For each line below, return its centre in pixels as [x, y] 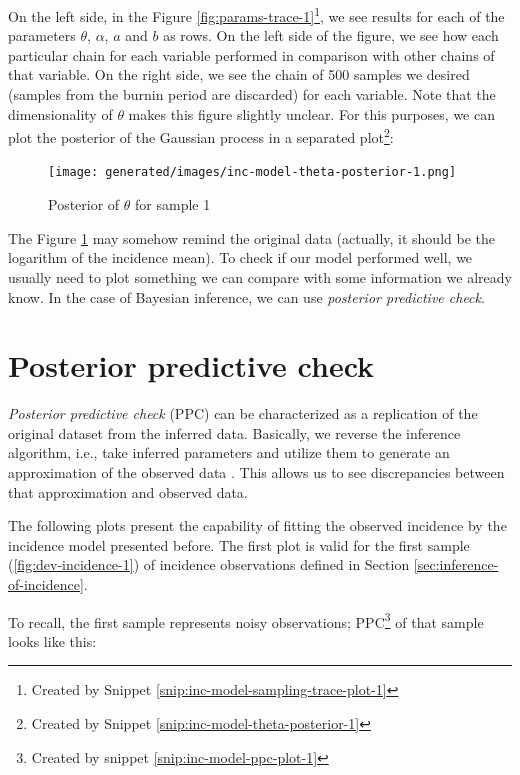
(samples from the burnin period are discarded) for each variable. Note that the [252, 94]
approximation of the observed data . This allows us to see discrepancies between [256, 472]
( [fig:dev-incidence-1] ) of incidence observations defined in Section [209, 564]
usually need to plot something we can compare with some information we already [260, 276]
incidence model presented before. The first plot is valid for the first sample [239, 544]
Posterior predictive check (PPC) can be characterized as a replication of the [243, 413]
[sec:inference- [456, 564]
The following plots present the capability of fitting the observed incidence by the [257, 525]
